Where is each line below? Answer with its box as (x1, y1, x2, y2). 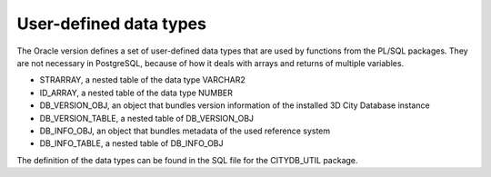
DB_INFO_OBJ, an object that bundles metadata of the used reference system (39, 125, 331, 136)
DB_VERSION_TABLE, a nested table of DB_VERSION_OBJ (39, 113, 255, 123)
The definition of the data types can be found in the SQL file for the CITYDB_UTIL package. (16, 154, 358, 165)
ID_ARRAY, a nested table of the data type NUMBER (39, 87, 234, 98)
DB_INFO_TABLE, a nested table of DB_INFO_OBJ (39, 138, 224, 149)
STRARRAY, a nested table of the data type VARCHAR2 (39, 74, 245, 85)
